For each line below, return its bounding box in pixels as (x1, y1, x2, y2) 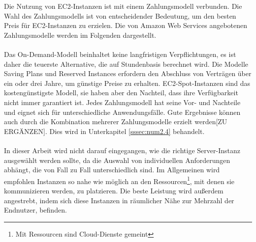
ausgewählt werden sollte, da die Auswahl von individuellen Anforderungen (4, 155, 230, 165)
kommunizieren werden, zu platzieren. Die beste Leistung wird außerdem (4, 185, 224, 195)
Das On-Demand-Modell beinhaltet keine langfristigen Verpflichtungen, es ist (4, 49, 236, 59)
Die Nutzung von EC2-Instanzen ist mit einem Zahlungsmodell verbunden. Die (4, 1, 242, 11)
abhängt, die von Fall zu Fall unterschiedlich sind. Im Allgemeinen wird (4, 164, 220, 175)
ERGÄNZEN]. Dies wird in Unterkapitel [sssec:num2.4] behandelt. (4, 126, 205, 136)
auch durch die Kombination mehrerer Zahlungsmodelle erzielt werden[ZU (4, 116, 227, 127)
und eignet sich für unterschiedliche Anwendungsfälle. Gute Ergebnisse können (4, 107, 241, 117)
